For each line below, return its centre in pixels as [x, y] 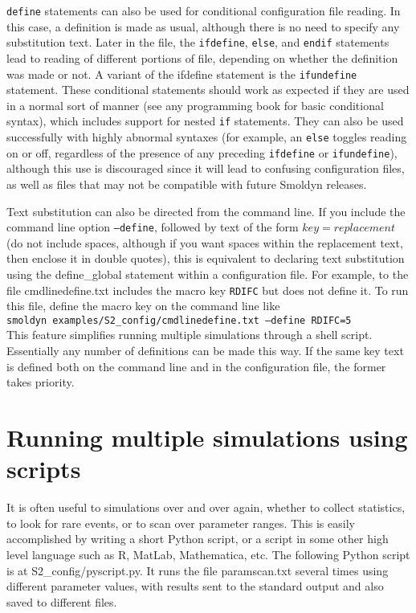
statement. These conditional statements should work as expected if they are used [208, 90]
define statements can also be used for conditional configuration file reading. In [204, 10]
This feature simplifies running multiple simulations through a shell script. [190, 335]
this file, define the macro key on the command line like [143, 306]
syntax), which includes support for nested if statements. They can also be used [205, 121]
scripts [44, 469]
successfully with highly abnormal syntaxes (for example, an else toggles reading [207, 137]
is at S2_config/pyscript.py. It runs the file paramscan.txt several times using [198, 570]
